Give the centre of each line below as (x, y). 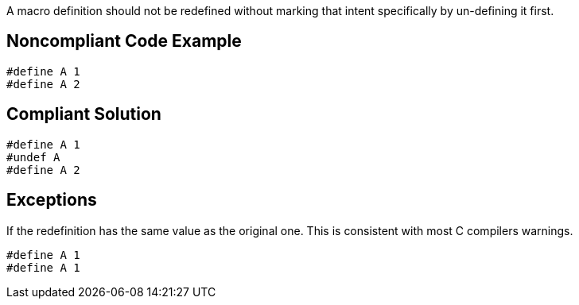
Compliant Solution (84, 114)
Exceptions (52, 200)
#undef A (33, 157)
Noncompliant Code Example (124, 41)
